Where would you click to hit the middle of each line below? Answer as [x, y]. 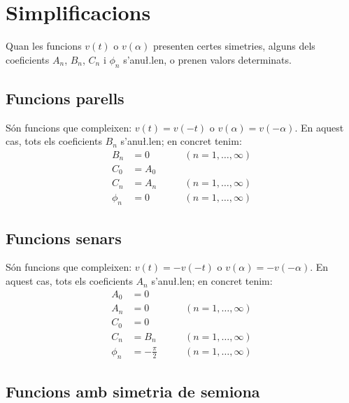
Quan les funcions [44, 46]
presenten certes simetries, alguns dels [234, 46]
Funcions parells [65, 98]
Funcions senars [64, 238]
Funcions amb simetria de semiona [133, 391]
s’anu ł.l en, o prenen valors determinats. [207, 59]
